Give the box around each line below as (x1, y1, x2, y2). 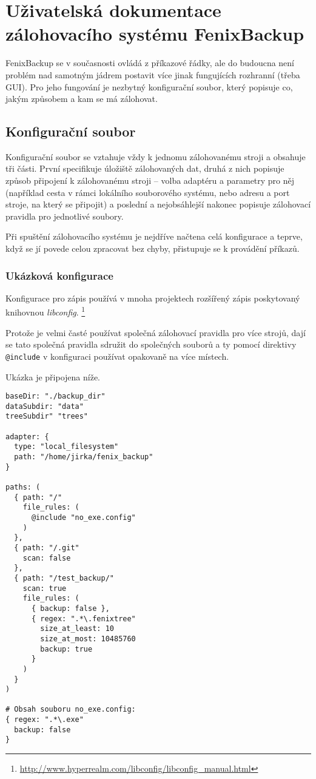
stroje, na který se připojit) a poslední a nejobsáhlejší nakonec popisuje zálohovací (5, 198, 311, 211)
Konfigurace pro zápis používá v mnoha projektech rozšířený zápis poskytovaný (5, 291, 300, 304)
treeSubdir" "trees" (5, 412, 89, 421)
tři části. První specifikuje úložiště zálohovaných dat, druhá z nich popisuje (5, 162, 284, 175)
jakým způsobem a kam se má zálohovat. (5, 92, 158, 105)
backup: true (40, 644, 93, 653)
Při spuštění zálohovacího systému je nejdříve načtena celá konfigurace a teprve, (5, 230, 303, 243)
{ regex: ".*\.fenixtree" (31, 614, 136, 623)
